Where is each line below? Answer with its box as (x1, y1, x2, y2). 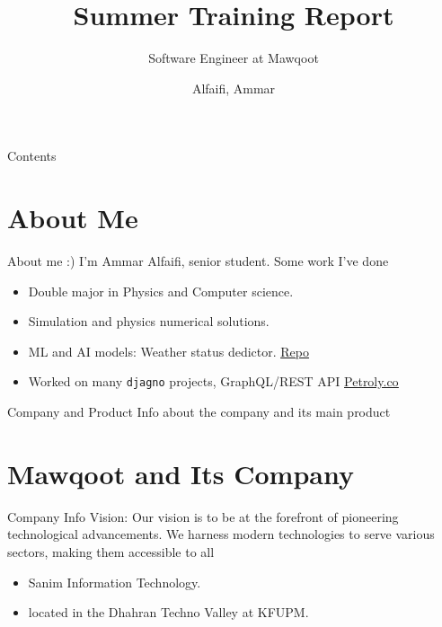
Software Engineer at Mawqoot (148, 49, 319, 67)
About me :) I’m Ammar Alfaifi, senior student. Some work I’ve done (7, 252, 389, 270)
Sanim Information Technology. (28, 572, 201, 591)
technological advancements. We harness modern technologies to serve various (7, 525, 435, 543)
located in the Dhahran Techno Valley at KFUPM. (28, 603, 309, 622)
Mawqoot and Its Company (7, 455, 354, 491)
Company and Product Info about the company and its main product (7, 402, 391, 421)
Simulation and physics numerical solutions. (28, 312, 270, 331)
